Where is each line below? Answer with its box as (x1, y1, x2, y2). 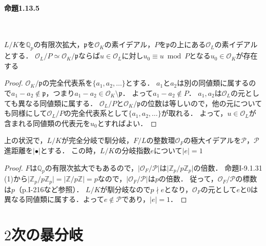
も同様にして (4, 108, 47, 118)
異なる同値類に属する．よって (4, 194, 104, 204)
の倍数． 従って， (158, 173, 218, 184)
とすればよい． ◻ (97, 117, 157, 128)
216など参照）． (33, 183, 84, 194)
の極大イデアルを (183, 135, 241, 146)
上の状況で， (4, 135, 47, 146)
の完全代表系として (64, 108, 129, 118)
